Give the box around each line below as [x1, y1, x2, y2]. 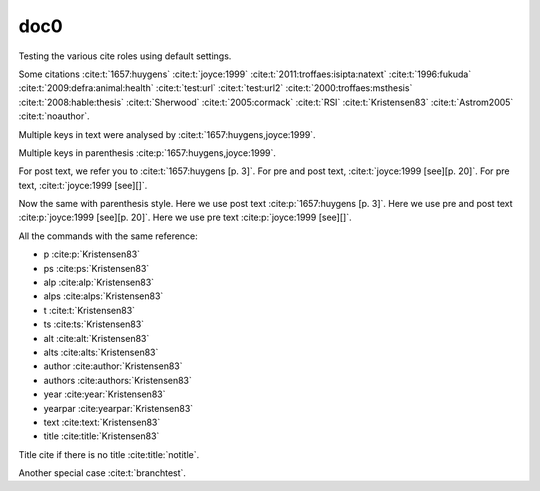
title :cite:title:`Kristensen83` [43, 430, 160, 442]
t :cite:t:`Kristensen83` [43, 304, 135, 316]
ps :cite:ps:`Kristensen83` [43, 262, 150, 274]
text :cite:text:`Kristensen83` [43, 416, 161, 428]
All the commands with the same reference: [18, 230, 199, 242]
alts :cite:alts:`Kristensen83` [43, 346, 159, 358]
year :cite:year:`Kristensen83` [43, 388, 166, 400]
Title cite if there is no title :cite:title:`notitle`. [18, 448, 200, 460]
